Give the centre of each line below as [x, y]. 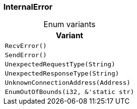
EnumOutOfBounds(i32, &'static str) [70, 92]
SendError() [26, 55]
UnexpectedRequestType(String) [60, 64]
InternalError [28, 7]
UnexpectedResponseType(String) [62, 74]
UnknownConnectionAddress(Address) [68, 83]
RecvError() [26, 46]
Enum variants [69, 24]
